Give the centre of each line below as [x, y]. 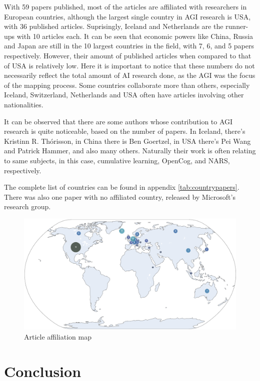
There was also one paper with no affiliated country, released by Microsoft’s [120, 196]
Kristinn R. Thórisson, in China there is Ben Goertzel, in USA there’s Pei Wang [127, 141]
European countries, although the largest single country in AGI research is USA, [127, 16]
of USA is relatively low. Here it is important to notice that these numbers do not [129, 65]
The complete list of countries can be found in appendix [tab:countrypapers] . [122, 187]
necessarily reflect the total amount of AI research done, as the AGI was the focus [130, 75]
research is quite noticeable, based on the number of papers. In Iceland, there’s [125, 131]
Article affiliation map [58, 336]
